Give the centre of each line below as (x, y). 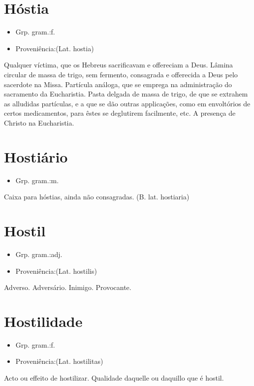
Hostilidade (43, 321)
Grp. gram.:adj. (39, 254)
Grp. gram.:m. (37, 180)
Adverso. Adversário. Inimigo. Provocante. (68, 287)
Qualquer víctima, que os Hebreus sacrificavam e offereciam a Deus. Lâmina (119, 65)
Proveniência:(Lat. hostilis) (56, 271)
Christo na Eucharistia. (39, 122)
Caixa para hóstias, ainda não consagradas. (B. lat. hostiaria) (97, 197)
